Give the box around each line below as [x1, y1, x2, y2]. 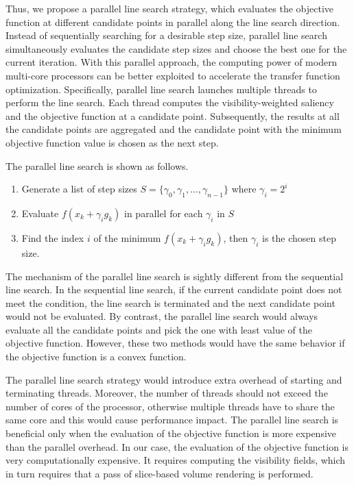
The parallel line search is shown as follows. [5, 158, 189, 173]
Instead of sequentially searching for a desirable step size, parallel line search [5, 28, 327, 42]
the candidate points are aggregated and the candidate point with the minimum [5, 122, 342, 136]
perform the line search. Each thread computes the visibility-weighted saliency [5, 95, 334, 110]
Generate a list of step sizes [21, 182, 137, 196]
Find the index [21, 230, 84, 245]
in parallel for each [124, 206, 203, 220]
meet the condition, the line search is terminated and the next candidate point [5, 295, 335, 310]
